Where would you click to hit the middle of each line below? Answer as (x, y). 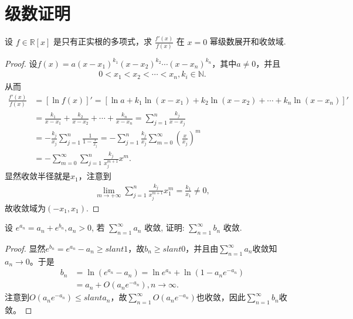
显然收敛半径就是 (38, 176)
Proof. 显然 (25, 248)
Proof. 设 (21, 63)
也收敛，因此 (221, 297)
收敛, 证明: (164, 227)
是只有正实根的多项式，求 (102, 41)
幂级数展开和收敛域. (248, 41)
